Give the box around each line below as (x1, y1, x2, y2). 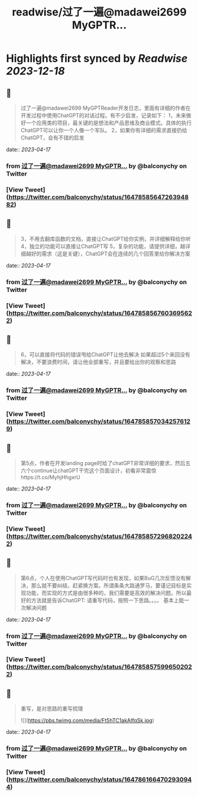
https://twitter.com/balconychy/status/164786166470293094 (8, 775, 192, 784)
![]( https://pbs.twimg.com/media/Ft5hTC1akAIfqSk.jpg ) (20, 717, 155, 724)
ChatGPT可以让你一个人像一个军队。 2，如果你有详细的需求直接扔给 (20, 127, 187, 133)
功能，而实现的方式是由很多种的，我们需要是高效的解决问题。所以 (25, 589, 187, 596)
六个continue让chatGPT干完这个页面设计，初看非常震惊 (20, 467, 157, 474)
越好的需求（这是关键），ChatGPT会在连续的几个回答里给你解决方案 (25, 250, 191, 257)
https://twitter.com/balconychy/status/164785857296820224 (8, 532, 193, 540)
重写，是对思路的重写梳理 (20, 705, 83, 712)
